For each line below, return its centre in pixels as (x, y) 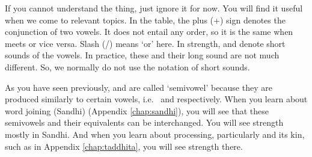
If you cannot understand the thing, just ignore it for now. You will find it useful (154, 8)
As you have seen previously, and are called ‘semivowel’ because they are (139, 87)
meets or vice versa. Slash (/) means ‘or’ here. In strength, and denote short (145, 43)
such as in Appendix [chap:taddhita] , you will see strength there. (124, 146)
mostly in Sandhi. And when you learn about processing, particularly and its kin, (155, 134)
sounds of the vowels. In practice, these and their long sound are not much (142, 55)
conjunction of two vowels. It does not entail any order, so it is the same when (149, 32)
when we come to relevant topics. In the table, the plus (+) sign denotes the (145, 20)
